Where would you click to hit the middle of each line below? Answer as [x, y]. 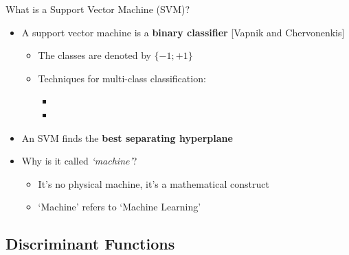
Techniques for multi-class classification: [122, 78]
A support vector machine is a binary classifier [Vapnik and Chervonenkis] [183, 32]
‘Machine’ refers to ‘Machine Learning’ [120, 207]
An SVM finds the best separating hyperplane [127, 137]
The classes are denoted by [94, 55]
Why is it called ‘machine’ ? [79, 161]
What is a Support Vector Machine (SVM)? [98, 9]
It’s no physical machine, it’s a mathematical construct [154, 183]
